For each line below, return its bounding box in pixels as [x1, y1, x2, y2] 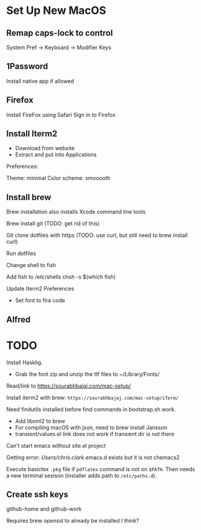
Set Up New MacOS [6, 4, 107, 18]
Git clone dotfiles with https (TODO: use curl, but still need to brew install [6, 231, 188, 239]
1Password [6, 61, 48, 71]
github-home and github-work [6, 505, 82, 512]
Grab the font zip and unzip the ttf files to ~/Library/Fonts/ [15, 370, 160, 377]
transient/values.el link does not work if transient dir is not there [15, 430, 174, 437]
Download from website [15, 145, 75, 152]
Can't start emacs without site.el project [6, 442, 106, 449]
